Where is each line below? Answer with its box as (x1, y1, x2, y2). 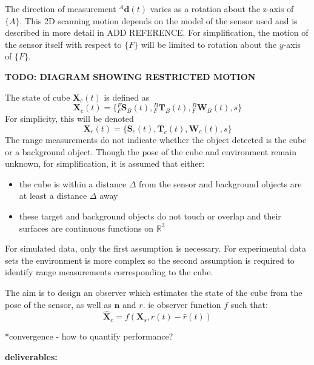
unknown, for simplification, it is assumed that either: (5, 157, 205, 170)
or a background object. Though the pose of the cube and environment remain (5, 145, 296, 158)
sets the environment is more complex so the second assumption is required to (5, 253, 295, 266)
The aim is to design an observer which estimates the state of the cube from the (5, 286, 302, 298)
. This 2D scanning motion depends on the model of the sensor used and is (19, 14, 298, 27)
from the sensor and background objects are (139, 177, 302, 190)
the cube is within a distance (19, 177, 127, 190)
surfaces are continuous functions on (19, 221, 154, 234)
